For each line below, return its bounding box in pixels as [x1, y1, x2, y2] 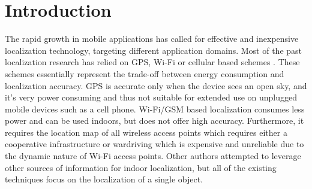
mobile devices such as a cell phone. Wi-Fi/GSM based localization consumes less [5, 102, 305, 115]
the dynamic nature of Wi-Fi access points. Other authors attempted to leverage [5, 150, 301, 162]
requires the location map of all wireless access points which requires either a [5, 126, 287, 138]
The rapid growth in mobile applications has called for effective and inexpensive [5, 32, 299, 45]
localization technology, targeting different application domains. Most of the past [5, 44, 302, 56]
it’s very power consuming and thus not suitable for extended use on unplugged [5, 91, 298, 103]
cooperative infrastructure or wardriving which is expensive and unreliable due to [5, 138, 304, 150]
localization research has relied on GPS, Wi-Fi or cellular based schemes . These [5, 56, 300, 68]
